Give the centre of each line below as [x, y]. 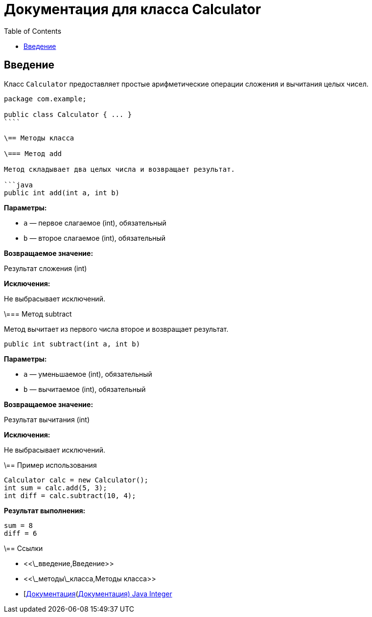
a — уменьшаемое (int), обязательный [88, 374]
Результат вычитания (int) [47, 419]
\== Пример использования [50, 465]
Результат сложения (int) [46, 268]
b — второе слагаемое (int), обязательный [95, 238]
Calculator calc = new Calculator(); [76, 480]
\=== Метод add [33, 153]
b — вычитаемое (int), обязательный [85, 389]
